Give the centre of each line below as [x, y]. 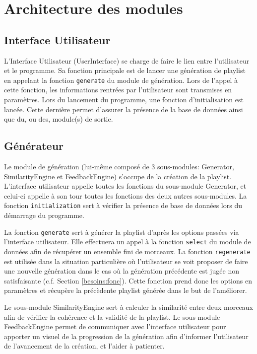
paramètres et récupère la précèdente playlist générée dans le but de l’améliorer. [126, 290]
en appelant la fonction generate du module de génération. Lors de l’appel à [121, 80]
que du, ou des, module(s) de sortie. [59, 119]
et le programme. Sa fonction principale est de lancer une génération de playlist [125, 70]
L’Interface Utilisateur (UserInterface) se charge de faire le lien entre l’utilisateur [127, 60]
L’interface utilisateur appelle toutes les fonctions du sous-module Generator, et [125, 186]
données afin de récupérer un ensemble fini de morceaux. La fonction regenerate [127, 251]
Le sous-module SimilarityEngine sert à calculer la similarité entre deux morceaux [128, 307]
